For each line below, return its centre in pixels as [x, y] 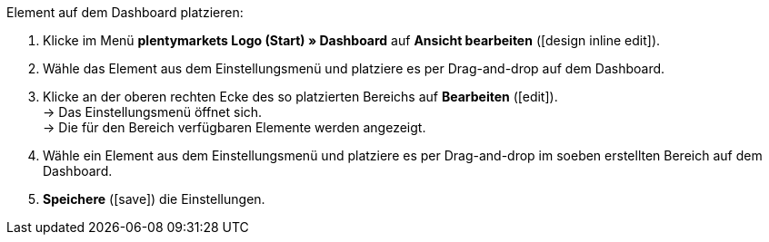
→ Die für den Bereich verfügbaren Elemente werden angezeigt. [235, 127]
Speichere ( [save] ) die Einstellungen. [154, 199]
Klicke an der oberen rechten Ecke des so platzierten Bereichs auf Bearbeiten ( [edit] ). [300, 97]
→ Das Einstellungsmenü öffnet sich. [153, 112]
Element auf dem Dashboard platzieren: [125, 12]
